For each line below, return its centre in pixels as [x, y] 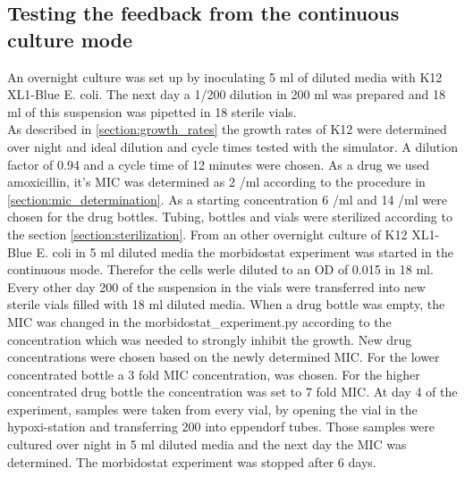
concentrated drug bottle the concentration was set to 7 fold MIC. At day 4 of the [232, 392]
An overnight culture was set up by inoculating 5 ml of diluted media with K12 [225, 76]
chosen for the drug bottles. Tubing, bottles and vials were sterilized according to [230, 217]
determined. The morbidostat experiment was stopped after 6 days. [192, 461]
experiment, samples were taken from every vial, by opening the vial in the [212, 409]
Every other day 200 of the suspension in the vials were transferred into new [216, 286]
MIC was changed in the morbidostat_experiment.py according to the [199, 321]
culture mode [70, 39]
